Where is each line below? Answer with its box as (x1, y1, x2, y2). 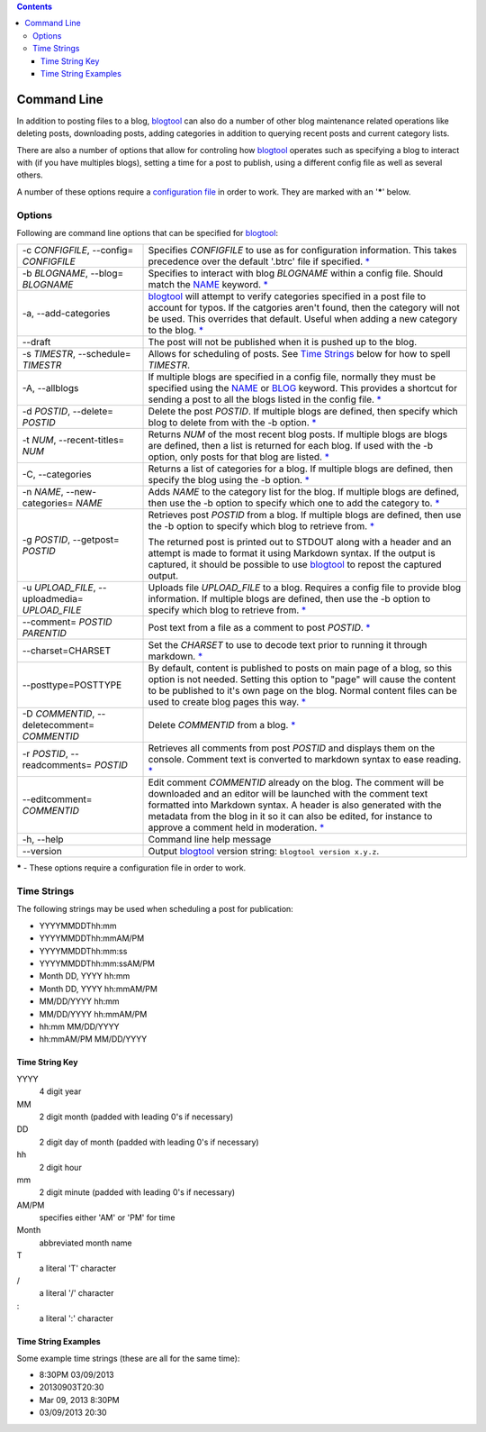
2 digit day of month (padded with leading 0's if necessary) (39, 1136, 260, 1147)
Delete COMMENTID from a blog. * (148, 719, 296, 732)
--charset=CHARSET (22, 644, 112, 657)
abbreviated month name (39, 1237, 132, 1248)
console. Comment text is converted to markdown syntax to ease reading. (148, 753, 462, 766)
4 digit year (39, 1086, 82, 1097)
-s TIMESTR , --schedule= (22, 348, 131, 360)
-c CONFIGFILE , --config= (22, 244, 134, 257)
